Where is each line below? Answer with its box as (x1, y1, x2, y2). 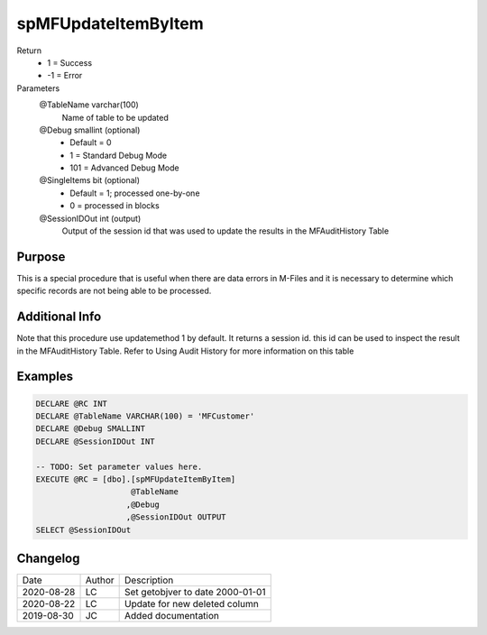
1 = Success (47, 57, 93, 68)
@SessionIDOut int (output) (39, 213, 142, 224)
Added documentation (124, 610, 220, 622)
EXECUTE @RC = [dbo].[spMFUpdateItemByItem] (35, 474, 236, 484)
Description (124, 574, 174, 586)
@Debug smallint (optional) (39, 124, 141, 135)
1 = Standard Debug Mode (69, 150, 167, 161)
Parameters (16, 82, 60, 94)
